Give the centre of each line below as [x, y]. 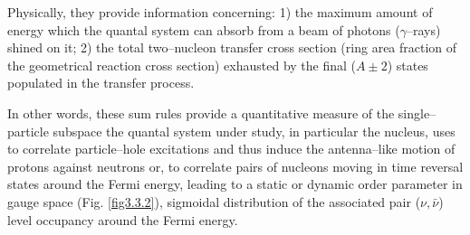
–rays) [423, 29]
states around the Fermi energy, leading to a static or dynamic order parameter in [235, 184]
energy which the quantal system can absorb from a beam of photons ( [204, 29]
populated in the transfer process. [101, 83]
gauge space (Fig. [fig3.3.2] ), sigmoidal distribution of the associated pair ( [214, 201]
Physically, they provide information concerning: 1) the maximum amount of [220, 12]
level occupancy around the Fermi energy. [123, 219]
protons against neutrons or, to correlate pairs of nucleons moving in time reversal [235, 166]
